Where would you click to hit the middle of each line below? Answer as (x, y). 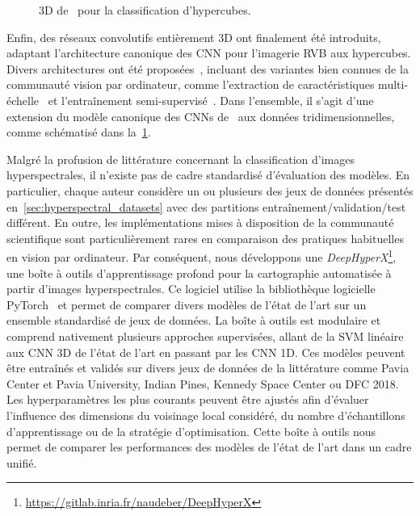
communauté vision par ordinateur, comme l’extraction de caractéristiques (191, 84)
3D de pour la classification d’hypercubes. (145, 10)
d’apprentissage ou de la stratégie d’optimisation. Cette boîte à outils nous (191, 431)
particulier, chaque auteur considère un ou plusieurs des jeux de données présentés (210, 190)
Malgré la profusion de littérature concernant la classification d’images (181, 159)
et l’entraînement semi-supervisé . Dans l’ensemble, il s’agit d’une (211, 100)
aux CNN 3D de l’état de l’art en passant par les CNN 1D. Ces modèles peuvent (206, 352)
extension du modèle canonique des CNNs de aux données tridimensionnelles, (201, 116)
